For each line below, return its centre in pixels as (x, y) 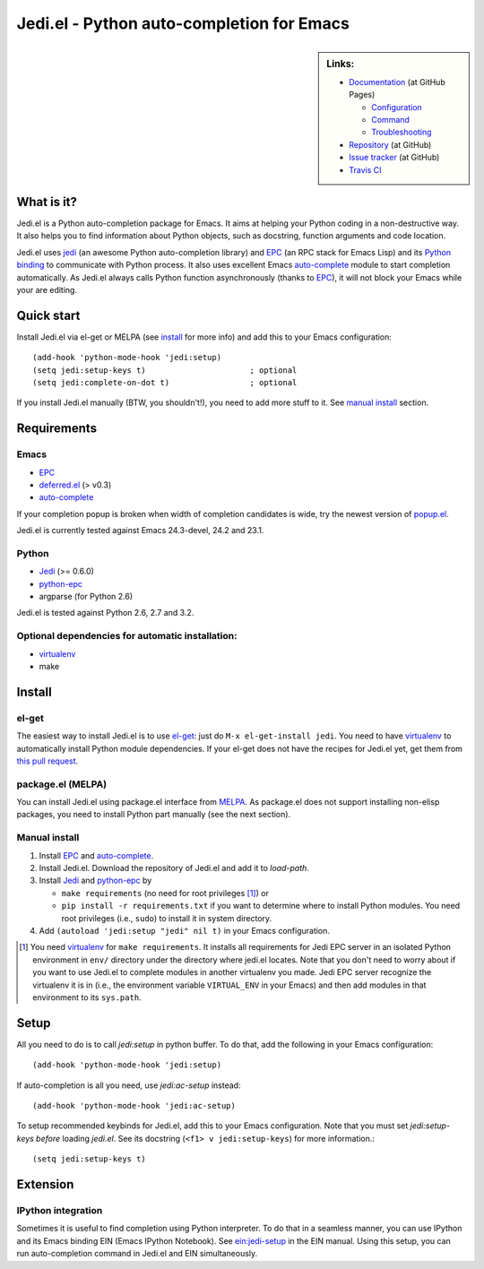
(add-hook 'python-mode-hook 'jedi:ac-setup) (134, 1105)
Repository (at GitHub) (390, 144)
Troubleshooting (402, 132)
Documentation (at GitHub (397, 82)
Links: (341, 64)
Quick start (48, 315)
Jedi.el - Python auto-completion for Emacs (183, 23)
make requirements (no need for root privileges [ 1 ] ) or (165, 893)
